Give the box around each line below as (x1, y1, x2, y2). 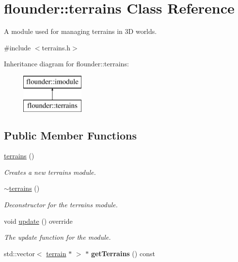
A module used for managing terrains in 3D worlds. (4, 26, 157, 36)
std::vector (4, 248, 35, 258)
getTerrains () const (91, 248, 155, 258)
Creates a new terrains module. (4, 167, 96, 177)
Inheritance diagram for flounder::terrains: (4, 59, 129, 69)
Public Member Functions (4, 128, 137, 143)
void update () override (4, 216, 73, 226)
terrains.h (42, 42, 71, 52)
